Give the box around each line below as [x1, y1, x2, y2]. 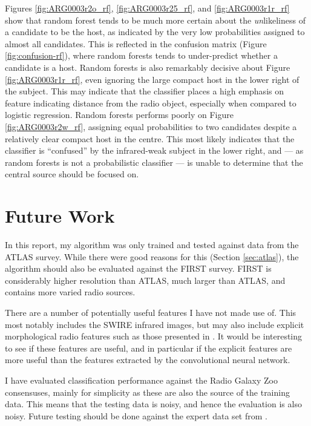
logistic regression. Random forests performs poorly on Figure [5, 108, 234, 121]
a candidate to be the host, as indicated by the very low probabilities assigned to [5, 25, 305, 38]
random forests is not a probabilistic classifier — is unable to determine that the [5, 156, 303, 168]
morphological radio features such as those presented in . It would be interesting [5, 330, 303, 342]
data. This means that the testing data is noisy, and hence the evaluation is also [5, 398, 302, 410]
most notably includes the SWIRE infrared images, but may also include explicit [5, 318, 304, 330]
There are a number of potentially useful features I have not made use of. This [5, 306, 296, 318]
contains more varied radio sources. [5, 286, 136, 298]
